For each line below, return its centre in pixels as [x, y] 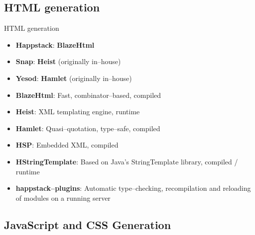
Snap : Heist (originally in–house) [68, 61]
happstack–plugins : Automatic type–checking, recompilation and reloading [133, 188]
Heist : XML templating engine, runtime [78, 112]
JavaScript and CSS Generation [88, 224]
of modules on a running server [63, 197]
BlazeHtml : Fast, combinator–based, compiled [88, 95]
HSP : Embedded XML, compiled [67, 145]
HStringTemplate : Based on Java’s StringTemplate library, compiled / [127, 161]
